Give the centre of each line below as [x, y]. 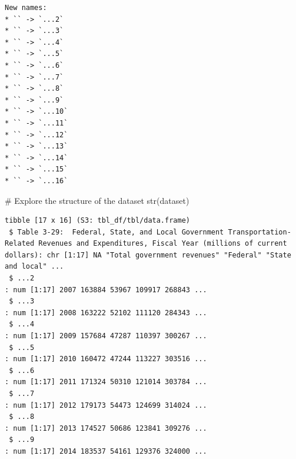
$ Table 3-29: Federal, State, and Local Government [117, 232]
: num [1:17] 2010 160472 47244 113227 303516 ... [106, 359]
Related [20, 244]
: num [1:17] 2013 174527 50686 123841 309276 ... [106, 428]
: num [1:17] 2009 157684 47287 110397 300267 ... [106, 336]
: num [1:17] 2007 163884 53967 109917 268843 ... [106, 290]
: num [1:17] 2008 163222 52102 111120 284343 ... [106, 313]
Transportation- [260, 232]
